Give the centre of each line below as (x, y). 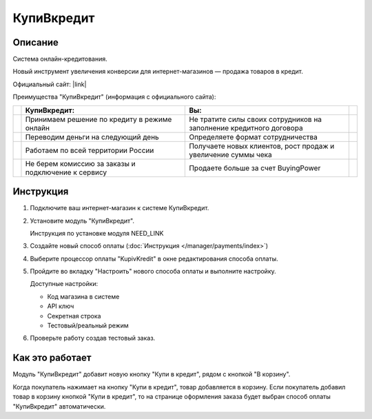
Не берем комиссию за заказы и (80, 163)
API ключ (61, 306)
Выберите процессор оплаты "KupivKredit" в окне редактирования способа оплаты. (154, 258)
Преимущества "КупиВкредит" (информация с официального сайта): (114, 97)
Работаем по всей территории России (90, 150)
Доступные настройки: (64, 284)
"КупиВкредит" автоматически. (59, 406)
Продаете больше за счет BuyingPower (255, 167)
